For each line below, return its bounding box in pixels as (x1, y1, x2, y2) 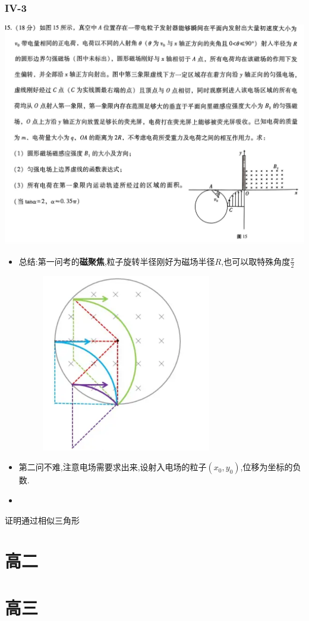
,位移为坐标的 (240, 461, 293, 473)
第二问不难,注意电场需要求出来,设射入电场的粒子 (18, 461, 207, 473)
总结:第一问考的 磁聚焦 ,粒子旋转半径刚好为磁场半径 (18, 255, 215, 267)
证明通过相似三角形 (5, 514, 80, 526)
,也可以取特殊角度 (221, 255, 291, 267)
